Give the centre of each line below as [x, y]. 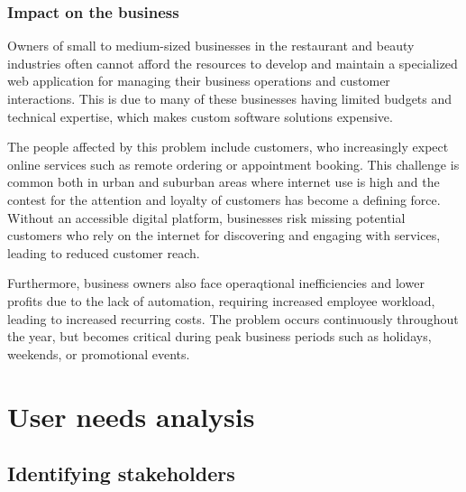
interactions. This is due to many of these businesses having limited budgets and [230, 98]
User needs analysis [131, 416]
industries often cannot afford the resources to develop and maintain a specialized [233, 63]
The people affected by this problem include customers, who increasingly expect [228, 147]
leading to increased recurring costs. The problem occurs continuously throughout [233, 318]
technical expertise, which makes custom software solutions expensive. [200, 116]
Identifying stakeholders [121, 473]
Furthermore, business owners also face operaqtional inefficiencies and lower [216, 283]
